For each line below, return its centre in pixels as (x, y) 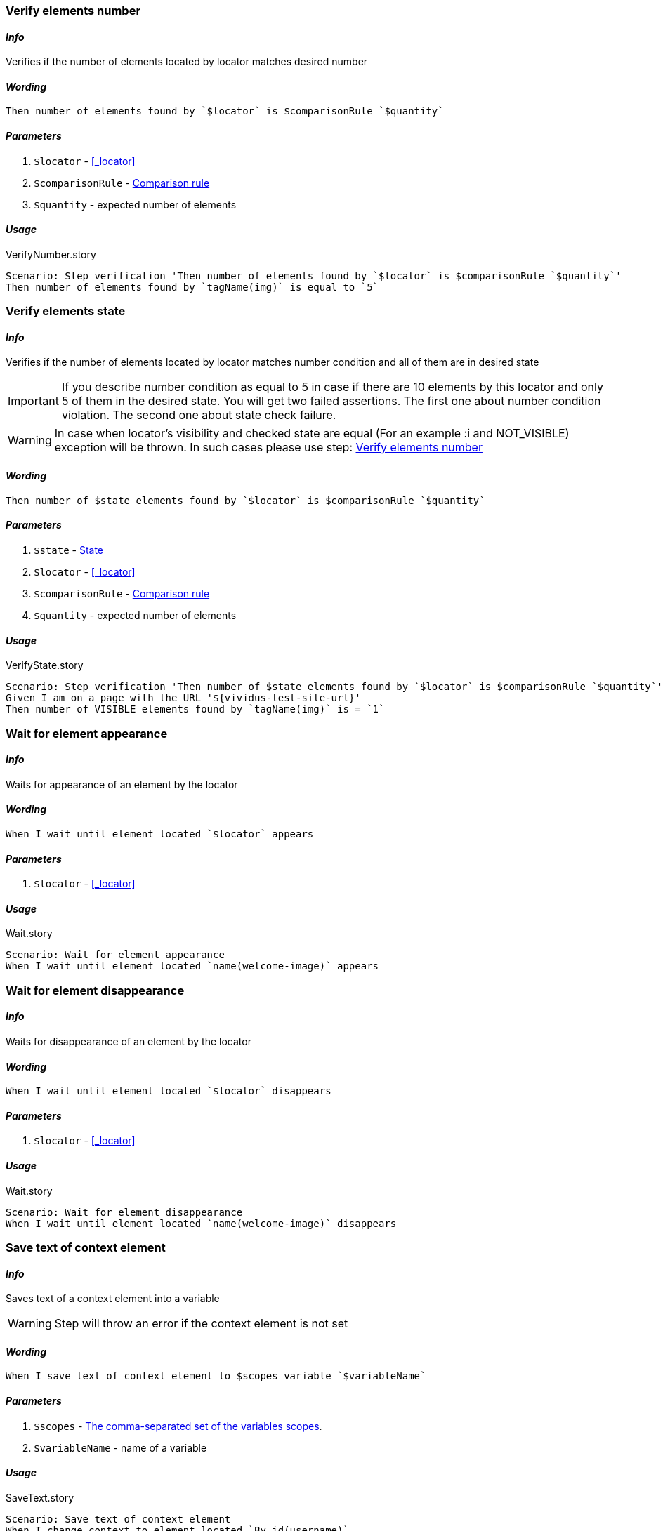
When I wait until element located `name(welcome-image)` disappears (201, 1223)
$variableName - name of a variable (120, 1447)
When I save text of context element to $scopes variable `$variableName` (216, 1376)
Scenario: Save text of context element (118, 1519)
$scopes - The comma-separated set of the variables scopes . (178, 1426)
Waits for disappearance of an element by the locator (129, 1041)
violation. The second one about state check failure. (199, 415)
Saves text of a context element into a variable (113, 1299)
